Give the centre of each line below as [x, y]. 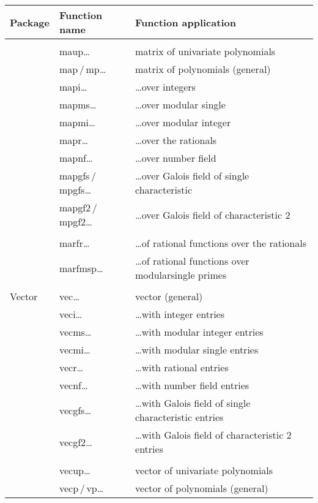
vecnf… [73, 385]
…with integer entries [180, 314]
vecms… [75, 332]
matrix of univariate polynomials [205, 51]
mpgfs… [75, 190]
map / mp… [83, 69]
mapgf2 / [78, 207]
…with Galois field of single [193, 403]
